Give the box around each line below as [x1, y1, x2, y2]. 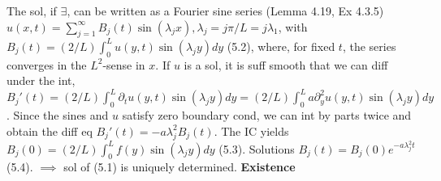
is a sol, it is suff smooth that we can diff [184, 56, 388, 73]
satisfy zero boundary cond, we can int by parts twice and [122, 107, 412, 124]
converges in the [6, 56, 87, 73]
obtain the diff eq [6, 122, 93, 139]
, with [278, 18, 308, 35]
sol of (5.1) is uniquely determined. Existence [63, 158, 296, 175]
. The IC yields [214, 122, 289, 139]
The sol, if [6, 2, 57, 19]
